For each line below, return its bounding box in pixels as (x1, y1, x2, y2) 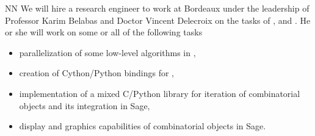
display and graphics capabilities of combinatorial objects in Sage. (19, 120, 266, 132)
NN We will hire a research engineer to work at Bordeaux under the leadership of (5, 2, 310, 14)
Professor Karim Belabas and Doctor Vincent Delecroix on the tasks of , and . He (5, 13, 311, 26)
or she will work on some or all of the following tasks (5, 26, 203, 38)
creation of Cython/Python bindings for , (19, 66, 174, 79)
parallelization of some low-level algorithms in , (19, 46, 196, 59)
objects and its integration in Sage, (19, 99, 150, 112)
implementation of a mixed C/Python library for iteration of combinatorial (19, 87, 300, 99)
